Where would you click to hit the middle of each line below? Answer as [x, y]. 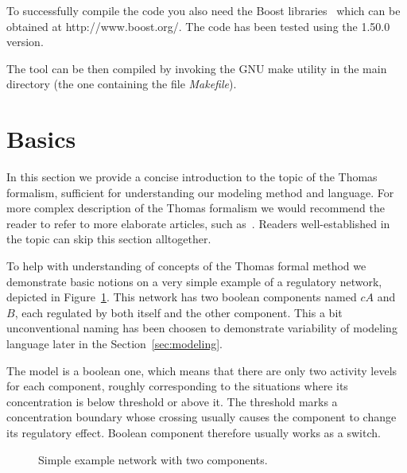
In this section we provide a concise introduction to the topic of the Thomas [192, 177]
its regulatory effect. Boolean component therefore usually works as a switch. [194, 432]
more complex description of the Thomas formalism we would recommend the [196, 208]
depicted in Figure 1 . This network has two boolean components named [182, 297]
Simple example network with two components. [153, 459]
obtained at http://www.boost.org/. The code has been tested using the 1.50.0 [198, 26]
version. [25, 42]
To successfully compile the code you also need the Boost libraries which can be [203, 10]
